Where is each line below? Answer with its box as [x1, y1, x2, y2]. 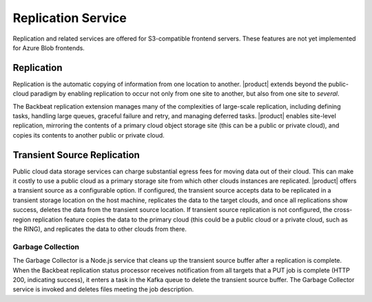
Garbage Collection [12, 241, 79, 251]
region [12, 215, 31, 224]
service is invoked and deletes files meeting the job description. [12, 285, 194, 294]
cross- [333, 206, 353, 214]
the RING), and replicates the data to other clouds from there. [12, 225, 187, 233]
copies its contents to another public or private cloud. [12, 131, 165, 139]
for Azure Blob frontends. [12, 43, 85, 52]
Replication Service [12, 10, 127, 25]
